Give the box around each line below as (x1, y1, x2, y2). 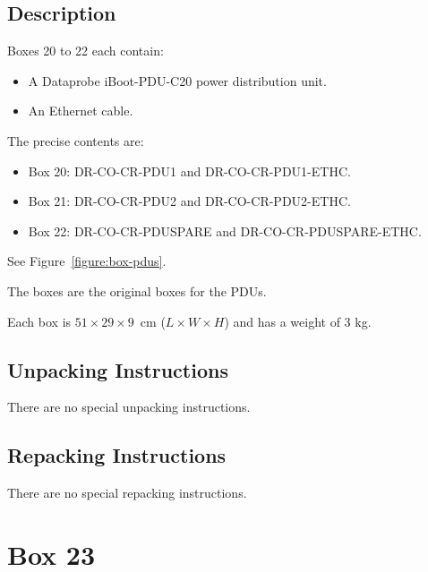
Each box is (7, 312, 72, 330)
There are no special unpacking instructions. (7, 397, 251, 416)
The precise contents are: (7, 131, 144, 149)
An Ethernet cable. (28, 101, 133, 120)
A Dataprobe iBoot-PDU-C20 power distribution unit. (28, 71, 327, 90)
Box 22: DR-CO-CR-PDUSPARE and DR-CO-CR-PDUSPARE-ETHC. (28, 221, 422, 240)
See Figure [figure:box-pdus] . (7, 252, 167, 270)
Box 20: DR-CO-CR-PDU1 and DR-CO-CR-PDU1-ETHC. (28, 161, 351, 180)
